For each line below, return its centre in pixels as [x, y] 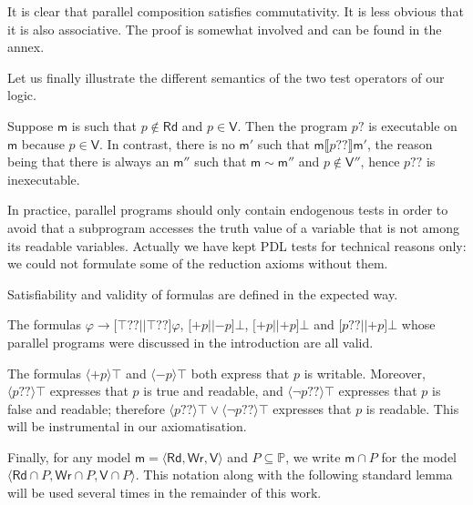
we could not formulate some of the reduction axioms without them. [198, 263]
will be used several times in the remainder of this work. [165, 493]
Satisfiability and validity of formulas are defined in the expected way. [203, 293]
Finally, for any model [69, 456]
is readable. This [412, 408]
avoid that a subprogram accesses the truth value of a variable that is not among [233, 227]
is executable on [413, 125]
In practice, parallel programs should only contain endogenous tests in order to [228, 210]
